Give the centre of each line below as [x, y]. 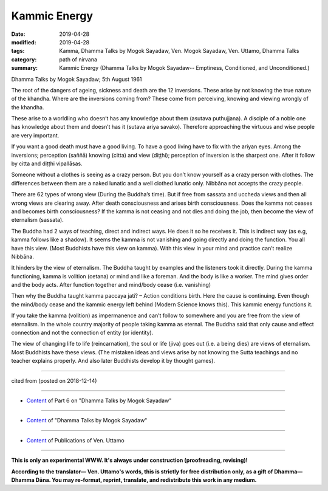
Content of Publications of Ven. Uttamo [75, 440]
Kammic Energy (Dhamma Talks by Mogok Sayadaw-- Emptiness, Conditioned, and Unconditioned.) [184, 68]
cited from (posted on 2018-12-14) [54, 380]
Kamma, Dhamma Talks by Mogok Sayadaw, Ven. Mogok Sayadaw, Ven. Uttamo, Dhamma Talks [179, 51]
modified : [24, 42]
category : [24, 59]
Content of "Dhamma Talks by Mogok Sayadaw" [87, 421]
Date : [18, 34]
